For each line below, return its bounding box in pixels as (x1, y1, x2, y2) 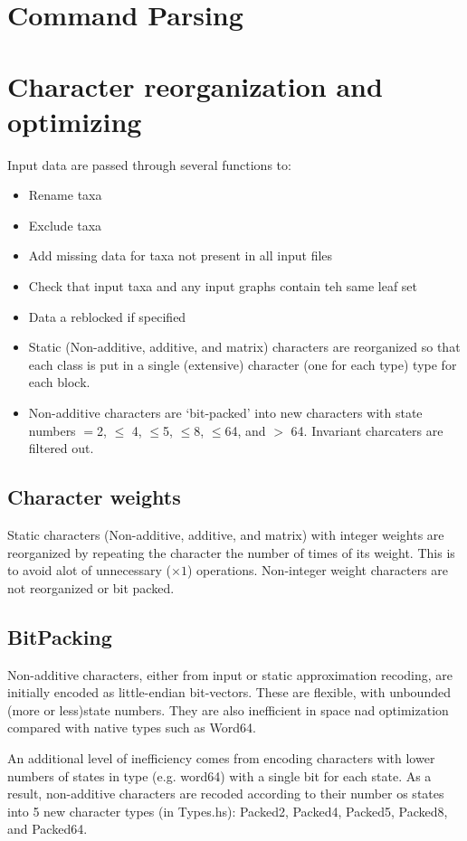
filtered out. (28, 439, 94, 458)
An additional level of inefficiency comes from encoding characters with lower (7, 748, 435, 767)
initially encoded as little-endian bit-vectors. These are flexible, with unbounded (7, 683, 451, 702)
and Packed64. (7, 819, 88, 838)
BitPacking (7, 622, 112, 650)
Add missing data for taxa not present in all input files (28, 246, 333, 265)
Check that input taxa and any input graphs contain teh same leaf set (28, 277, 418, 296)
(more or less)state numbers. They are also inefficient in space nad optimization (7, 700, 449, 719)
